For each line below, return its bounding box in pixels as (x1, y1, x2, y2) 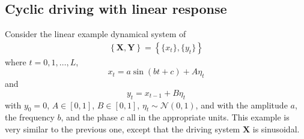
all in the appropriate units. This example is (127, 111, 290, 123)
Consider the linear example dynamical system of (5, 28, 186, 40)
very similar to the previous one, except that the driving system (5, 123, 240, 135)
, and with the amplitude (195, 98, 288, 111)
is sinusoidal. (252, 123, 300, 135)
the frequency (5, 111, 55, 123)
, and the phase (61, 111, 118, 123)
